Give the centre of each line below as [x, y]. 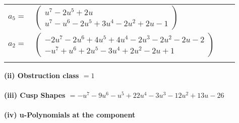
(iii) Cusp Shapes [35, 95]
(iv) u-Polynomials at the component [70, 115]
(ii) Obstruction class [42, 75]
